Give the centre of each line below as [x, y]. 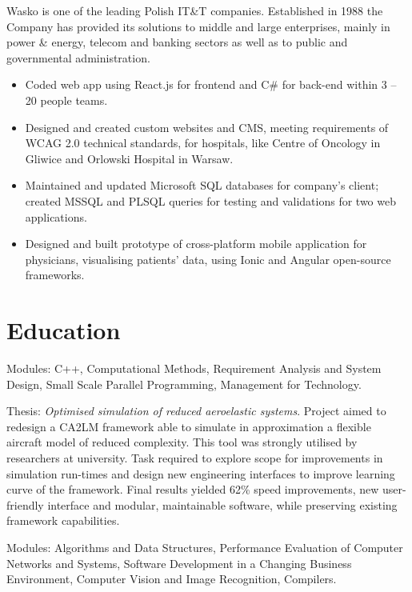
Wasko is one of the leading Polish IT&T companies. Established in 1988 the [195, 10]
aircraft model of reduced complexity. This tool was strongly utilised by [182, 442]
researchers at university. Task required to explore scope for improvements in [195, 458]
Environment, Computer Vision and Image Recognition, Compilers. [172, 579]
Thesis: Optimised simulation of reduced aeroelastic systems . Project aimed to [196, 411]
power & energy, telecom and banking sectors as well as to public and [177, 42]
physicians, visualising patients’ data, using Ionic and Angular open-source [208, 259]
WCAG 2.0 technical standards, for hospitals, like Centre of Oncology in [203, 143]
